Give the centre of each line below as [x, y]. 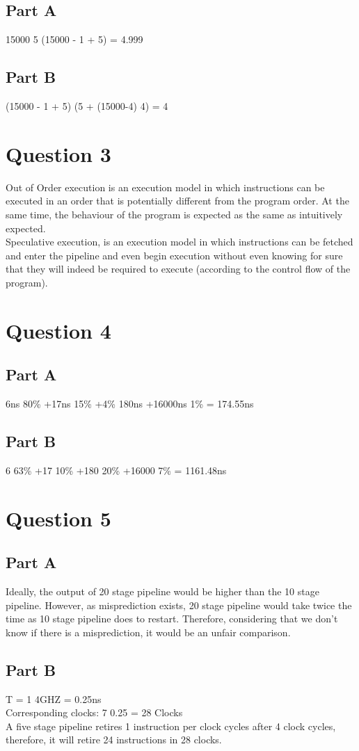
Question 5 [58, 518]
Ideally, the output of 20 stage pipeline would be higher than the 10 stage [162, 591]
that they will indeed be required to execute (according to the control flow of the [178, 269]
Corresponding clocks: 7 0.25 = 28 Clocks [94, 712]
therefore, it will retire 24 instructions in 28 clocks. [114, 740]
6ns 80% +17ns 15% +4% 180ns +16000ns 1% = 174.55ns [130, 404]
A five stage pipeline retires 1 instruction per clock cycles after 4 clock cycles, [171, 726]
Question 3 [58, 153]
